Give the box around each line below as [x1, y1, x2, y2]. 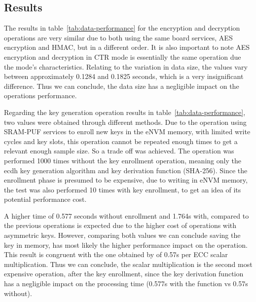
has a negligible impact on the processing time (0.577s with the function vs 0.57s [4, 278, 248, 289]
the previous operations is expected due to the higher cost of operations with [4, 220, 237, 230]
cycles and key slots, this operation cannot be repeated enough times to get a [4, 136, 238, 146]
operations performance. [4, 90, 77, 101]
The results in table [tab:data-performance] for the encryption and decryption [4, 23, 240, 33]
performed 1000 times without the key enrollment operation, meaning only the [4, 155, 241, 165]
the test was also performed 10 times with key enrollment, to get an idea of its [4, 184, 241, 194]
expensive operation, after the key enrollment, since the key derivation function [4, 268, 244, 279]
